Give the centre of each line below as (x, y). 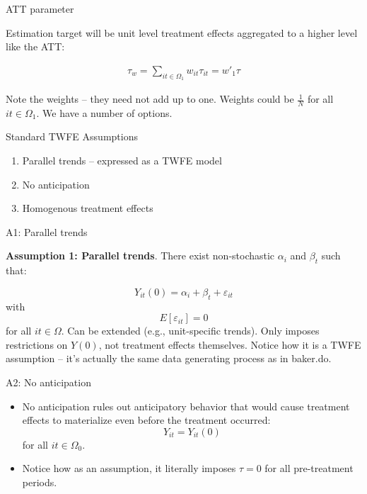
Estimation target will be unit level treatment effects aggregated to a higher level (182, 32)
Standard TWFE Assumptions (72, 136)
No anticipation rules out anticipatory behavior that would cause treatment (186, 406)
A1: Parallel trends (47, 231)
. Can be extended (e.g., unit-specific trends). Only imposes (190, 331)
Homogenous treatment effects (88, 208)
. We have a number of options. (104, 112)
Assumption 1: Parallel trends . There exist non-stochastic (140, 256)
